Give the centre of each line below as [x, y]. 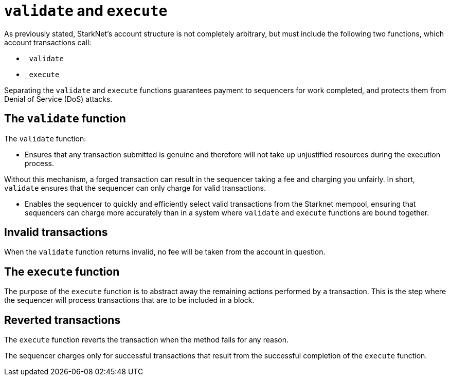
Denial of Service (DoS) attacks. [58, 99]
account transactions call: [48, 42]
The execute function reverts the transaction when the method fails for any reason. [146, 340]
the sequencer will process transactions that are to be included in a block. [129, 300]
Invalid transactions [56, 232]
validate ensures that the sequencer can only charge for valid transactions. [135, 188]
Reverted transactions [62, 320]
